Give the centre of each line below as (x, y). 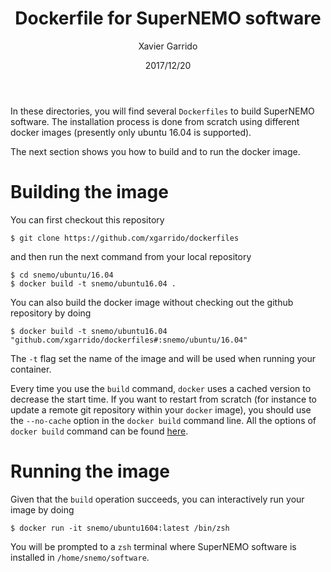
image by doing (42, 509)
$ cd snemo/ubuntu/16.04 (62, 275)
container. (31, 369)
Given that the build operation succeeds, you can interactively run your (157, 499)
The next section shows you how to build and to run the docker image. (155, 151)
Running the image (90, 471)
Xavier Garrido (168, 46)
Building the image (89, 192)
